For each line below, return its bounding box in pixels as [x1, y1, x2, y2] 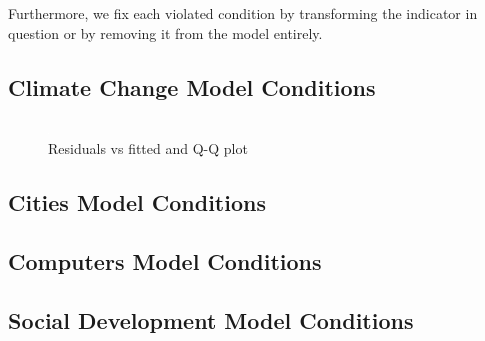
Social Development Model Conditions [8, 304, 414, 335]
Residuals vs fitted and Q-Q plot [48, 137, 248, 158]
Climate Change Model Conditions [8, 71, 376, 102]
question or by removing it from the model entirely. [8, 22, 323, 43]
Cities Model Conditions [8, 186, 266, 217]
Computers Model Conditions [8, 245, 322, 276]
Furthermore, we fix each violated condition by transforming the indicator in [8, 3, 478, 23]
